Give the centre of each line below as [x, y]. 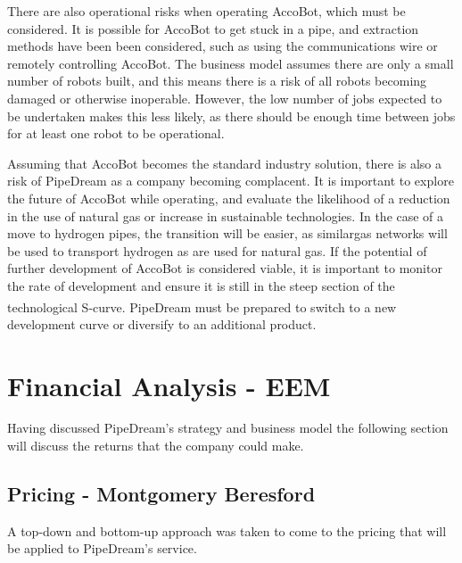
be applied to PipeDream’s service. [102, 548]
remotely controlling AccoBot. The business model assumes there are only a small [231, 63]
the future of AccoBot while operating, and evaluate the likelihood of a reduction [229, 198]
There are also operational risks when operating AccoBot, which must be [206, 11]
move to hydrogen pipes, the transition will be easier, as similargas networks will [227, 233]
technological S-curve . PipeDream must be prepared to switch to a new [202, 306]
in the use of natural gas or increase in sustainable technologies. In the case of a [226, 215]
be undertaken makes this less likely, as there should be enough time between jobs [231, 116]
